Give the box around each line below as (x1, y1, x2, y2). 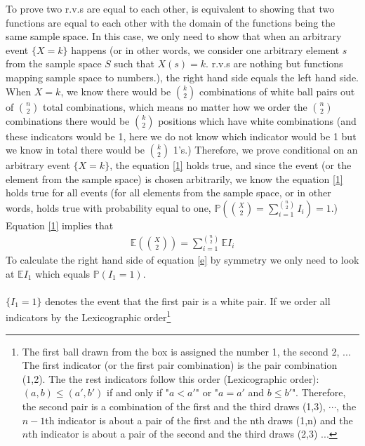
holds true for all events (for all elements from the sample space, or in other (6, 185, 331, 200)
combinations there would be (6, 113, 130, 128)
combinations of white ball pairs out (199, 83, 355, 98)
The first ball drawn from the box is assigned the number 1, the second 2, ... (22, 344, 351, 358)
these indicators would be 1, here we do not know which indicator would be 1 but (6, 128, 357, 143)
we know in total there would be (6, 142, 145, 157)
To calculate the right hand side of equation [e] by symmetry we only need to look (6, 252, 359, 266)
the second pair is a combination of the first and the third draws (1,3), (22, 399, 326, 413)
